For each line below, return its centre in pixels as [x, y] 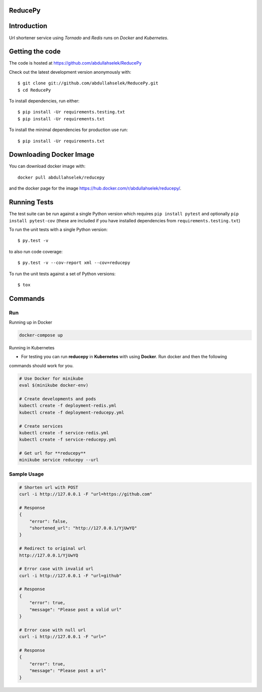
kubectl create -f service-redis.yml [64, 433]
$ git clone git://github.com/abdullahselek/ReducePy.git [88, 83]
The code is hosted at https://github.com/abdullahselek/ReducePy [75, 63]
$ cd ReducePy [34, 90]
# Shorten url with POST [49, 487]
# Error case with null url [52, 630]
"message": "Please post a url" [68, 671]
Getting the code [35, 52]
